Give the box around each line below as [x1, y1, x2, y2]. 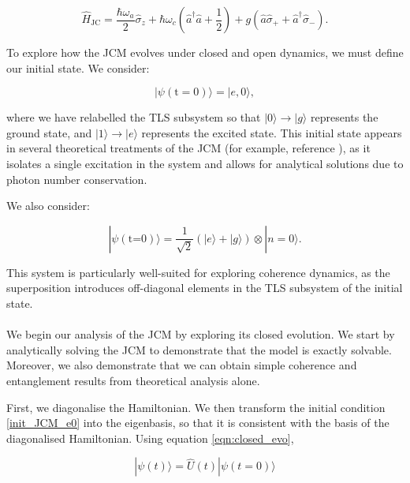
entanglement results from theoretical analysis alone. [6, 372, 260, 388]
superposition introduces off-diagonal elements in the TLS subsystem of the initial [6, 279, 403, 296]
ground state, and [6, 124, 92, 140]
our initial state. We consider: [6, 59, 150, 76]
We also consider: [6, 197, 90, 214]
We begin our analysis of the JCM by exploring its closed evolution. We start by [6, 326, 395, 343]
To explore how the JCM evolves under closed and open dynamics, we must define [6, 44, 404, 60]
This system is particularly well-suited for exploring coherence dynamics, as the [6, 264, 390, 280]
